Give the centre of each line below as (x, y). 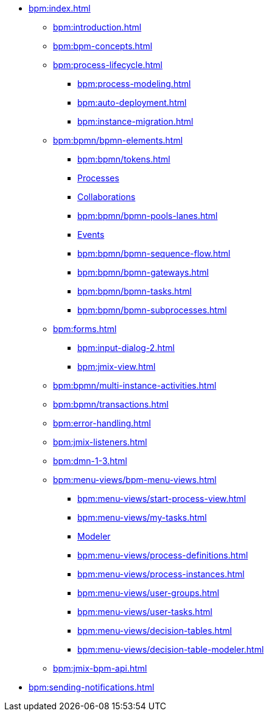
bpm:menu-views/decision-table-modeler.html (171, 649)
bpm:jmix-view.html (117, 367)
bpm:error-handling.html (102, 423)
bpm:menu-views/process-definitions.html (163, 555)
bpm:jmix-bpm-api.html (100, 668)
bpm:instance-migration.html (135, 121)
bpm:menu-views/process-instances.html (161, 574)
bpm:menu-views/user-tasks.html (145, 612)
